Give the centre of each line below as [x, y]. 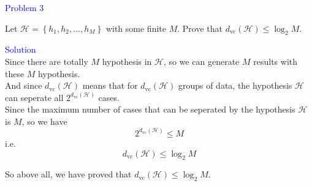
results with [276, 61]
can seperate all [34, 97]
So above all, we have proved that [68, 174]
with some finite [136, 28]
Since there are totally [47, 61]
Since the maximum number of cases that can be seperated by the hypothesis [150, 109]
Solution [21, 49]
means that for [110, 85]
